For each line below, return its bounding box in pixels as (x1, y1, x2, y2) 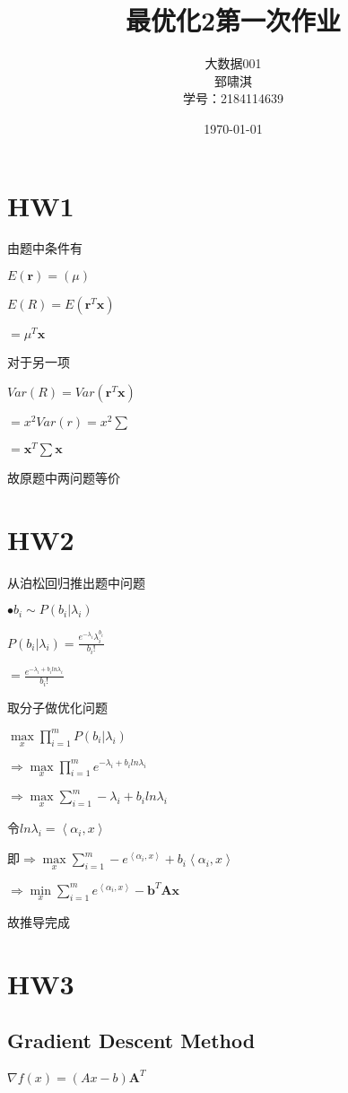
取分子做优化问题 (7, 697, 108, 716)
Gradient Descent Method (7, 1027, 256, 1054)
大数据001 (204, 54, 262, 73)
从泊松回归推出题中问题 (7, 573, 145, 591)
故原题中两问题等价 (7, 468, 120, 486)
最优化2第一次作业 (125, 2, 342, 39)
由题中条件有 (7, 239, 83, 258)
